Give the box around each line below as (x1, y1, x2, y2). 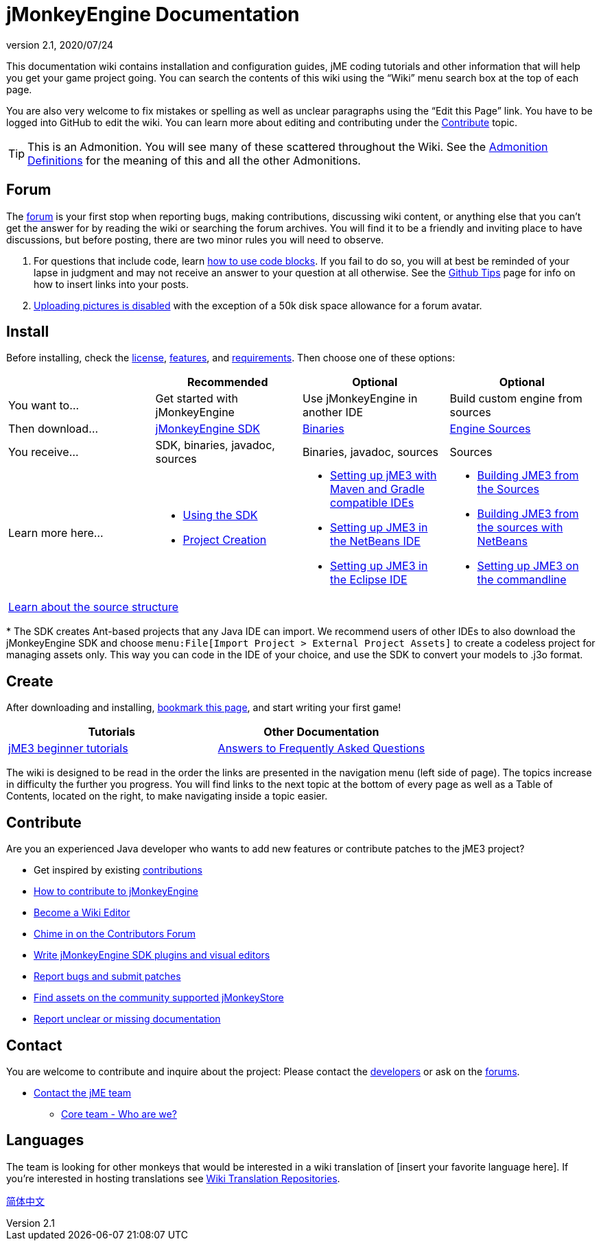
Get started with (155, 392, 238, 406)
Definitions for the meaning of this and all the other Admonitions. (27, 153, 361, 167)
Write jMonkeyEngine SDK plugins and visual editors (34, 949, 270, 961)
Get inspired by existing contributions (34, 864, 202, 876)
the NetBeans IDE (330, 534, 421, 549)
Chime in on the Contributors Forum (34, 928, 196, 940)
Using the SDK (182, 508, 258, 523)
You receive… (8, 445, 79, 459)
